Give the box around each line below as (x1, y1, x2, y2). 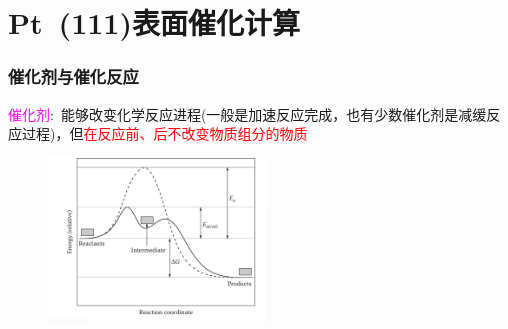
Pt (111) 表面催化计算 (8, 2, 300, 43)
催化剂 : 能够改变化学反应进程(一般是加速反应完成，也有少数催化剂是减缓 (8, 103, 487, 124)
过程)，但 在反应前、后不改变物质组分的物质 (21, 123, 308, 144)
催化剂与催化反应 (8, 64, 139, 89)
